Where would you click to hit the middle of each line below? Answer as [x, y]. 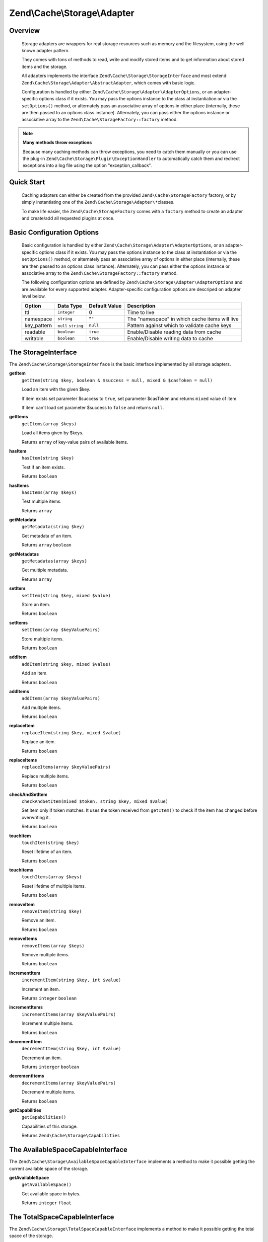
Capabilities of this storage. [50, 1126]
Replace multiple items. [45, 776]
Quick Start [27, 182]
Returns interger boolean [50, 1067]
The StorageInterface [43, 352]
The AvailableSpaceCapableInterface [68, 1150]
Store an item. [36, 604]
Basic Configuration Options [54, 232]
